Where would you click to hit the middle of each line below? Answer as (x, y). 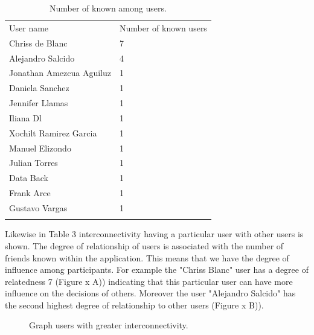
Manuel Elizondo (40, 148)
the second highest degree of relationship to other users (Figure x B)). (134, 305)
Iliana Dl (25, 117)
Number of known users (163, 27)
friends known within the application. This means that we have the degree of (147, 257)
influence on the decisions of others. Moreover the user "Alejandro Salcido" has (150, 293)
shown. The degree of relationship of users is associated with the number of (144, 245)
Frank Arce (30, 193)
